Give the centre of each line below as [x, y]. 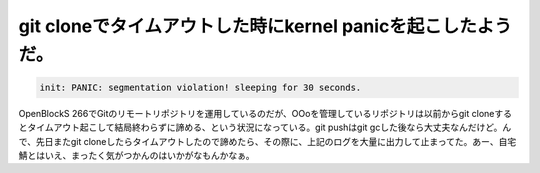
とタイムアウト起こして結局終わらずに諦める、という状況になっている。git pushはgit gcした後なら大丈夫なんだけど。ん [265, 127]
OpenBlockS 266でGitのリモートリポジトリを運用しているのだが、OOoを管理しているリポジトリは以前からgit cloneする [265, 113]
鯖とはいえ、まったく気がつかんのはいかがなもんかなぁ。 [136, 156]
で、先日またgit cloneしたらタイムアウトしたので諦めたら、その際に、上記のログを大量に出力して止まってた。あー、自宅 [267, 141]
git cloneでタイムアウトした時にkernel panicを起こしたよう [265, 26]
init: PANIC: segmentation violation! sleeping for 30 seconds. [200, 87]
